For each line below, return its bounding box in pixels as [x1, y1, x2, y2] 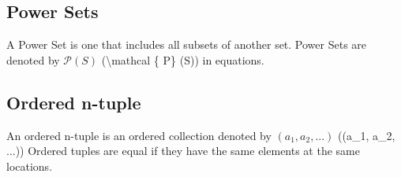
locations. [6, 157, 53, 174]
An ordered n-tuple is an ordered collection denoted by [6, 127, 272, 143]
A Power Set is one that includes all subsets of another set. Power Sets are [6, 36, 367, 53]
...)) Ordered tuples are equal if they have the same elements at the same [6, 142, 360, 159]
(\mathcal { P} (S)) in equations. [101, 51, 264, 68]
